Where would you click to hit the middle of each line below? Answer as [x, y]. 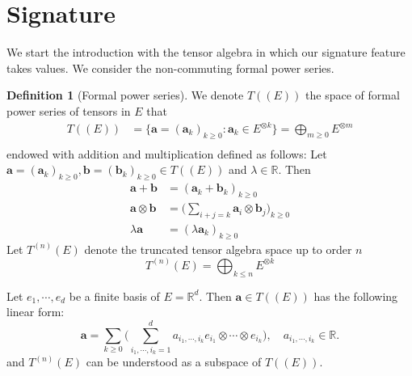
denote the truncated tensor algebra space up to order [218, 249]
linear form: [36, 312]
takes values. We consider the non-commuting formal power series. [170, 68]
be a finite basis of [114, 296]
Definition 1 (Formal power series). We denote [125, 95]
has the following [356, 296]
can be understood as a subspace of [174, 362]
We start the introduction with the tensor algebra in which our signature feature [206, 52]
